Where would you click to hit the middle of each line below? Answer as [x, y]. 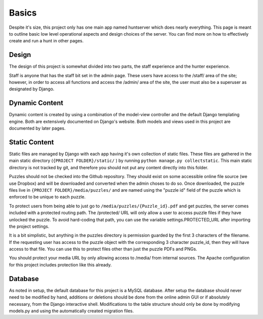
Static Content [31, 142]
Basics [23, 13]
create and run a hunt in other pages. [46, 41]
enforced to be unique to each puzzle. [47, 197]
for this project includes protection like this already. [60, 265]
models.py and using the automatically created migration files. [71, 311]
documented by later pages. [37, 128]
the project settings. [29, 226]
